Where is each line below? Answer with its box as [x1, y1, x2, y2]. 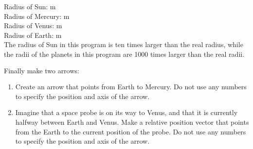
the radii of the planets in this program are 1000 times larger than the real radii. [4, 49, 245, 59]
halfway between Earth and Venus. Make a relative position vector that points [15, 116, 249, 127]
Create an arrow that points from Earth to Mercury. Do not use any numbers [15, 82, 247, 92]
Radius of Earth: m [4, 30, 62, 40]
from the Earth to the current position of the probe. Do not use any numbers [15, 126, 246, 136]
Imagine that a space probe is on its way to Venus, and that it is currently [15, 107, 238, 117]
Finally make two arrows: [4, 65, 79, 75]
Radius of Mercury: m [4, 11, 70, 21]
